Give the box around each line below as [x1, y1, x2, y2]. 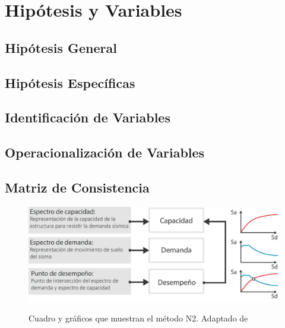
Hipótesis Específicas [5, 73, 135, 92]
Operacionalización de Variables [5, 143, 205, 162]
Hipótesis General [5, 38, 117, 56]
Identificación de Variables [5, 108, 170, 127]
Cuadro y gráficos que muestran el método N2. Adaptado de [28, 312, 248, 324]
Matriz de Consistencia [5, 178, 150, 196]
